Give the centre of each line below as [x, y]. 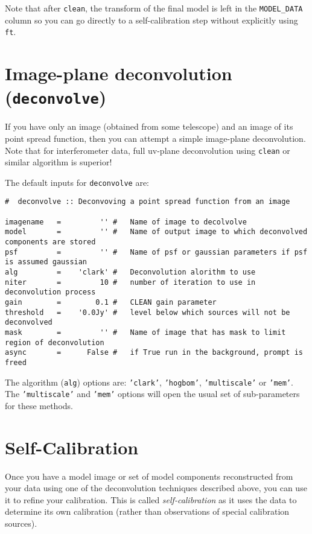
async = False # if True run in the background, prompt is [154, 353]
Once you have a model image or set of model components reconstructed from [149, 476]
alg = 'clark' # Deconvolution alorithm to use [130, 272]
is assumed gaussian [46, 262]
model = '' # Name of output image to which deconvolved [156, 232]
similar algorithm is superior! [59, 162]
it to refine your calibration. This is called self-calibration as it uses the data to [151, 499]
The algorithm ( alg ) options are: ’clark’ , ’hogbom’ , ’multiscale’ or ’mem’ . [149, 382]
